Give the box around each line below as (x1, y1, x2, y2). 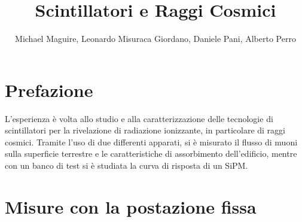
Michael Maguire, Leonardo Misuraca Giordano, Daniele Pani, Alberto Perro (15, 32, 296, 45)
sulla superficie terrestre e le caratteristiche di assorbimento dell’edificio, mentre (5, 147, 297, 160)
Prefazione (5, 77, 93, 102)
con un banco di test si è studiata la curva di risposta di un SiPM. (5, 159, 248, 172)
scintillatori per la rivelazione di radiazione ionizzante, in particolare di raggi (5, 124, 285, 136)
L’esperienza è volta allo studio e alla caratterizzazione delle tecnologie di (5, 112, 273, 124)
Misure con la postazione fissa (5, 194, 257, 218)
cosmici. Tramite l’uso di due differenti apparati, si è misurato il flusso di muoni (5, 135, 298, 148)
